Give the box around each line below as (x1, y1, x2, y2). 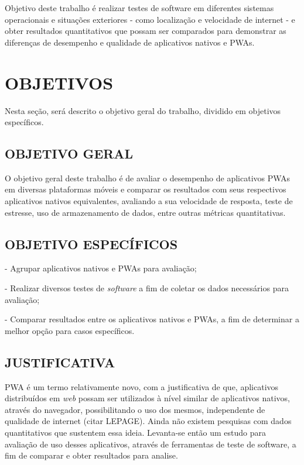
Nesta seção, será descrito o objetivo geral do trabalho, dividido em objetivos (5, 104, 281, 116)
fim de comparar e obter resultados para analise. (5, 449, 178, 461)
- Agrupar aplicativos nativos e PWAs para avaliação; (5, 262, 197, 274)
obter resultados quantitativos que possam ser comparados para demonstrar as (5, 25, 286, 37)
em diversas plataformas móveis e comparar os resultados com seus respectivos (5, 183, 286, 195)
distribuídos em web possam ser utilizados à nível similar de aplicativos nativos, (5, 392, 290, 404)
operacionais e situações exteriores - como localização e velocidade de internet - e (5, 13, 295, 25)
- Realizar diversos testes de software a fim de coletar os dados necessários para (5, 282, 289, 294)
